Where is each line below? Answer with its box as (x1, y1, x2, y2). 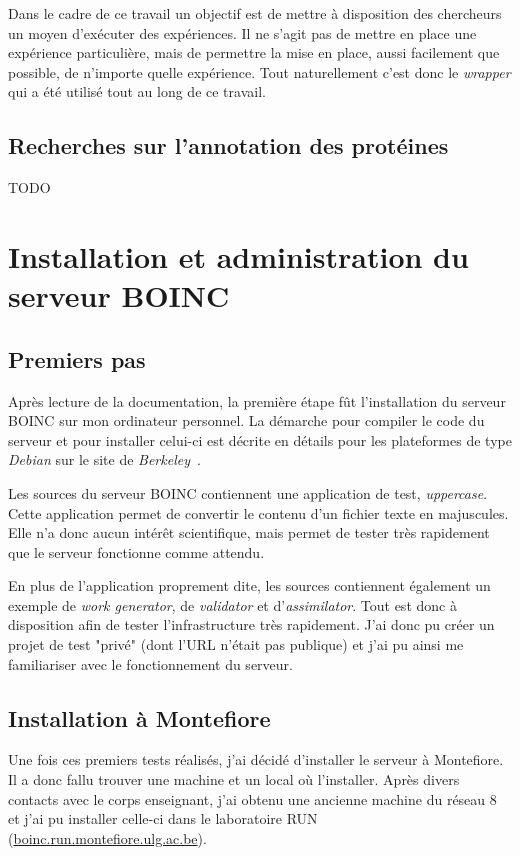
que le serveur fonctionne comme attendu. (8, 541, 265, 562)
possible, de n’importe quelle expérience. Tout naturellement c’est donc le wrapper (8, 61, 511, 82)
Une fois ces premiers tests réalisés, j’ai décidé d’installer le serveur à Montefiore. (8, 749, 504, 770)
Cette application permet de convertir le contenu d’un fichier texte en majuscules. (8, 502, 509, 523)
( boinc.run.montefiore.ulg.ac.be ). (8, 827, 207, 848)
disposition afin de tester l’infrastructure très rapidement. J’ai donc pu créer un (8, 614, 495, 635)
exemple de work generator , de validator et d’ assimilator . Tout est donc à (8, 594, 457, 615)
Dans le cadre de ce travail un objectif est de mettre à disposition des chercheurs (8, 3, 502, 23)
